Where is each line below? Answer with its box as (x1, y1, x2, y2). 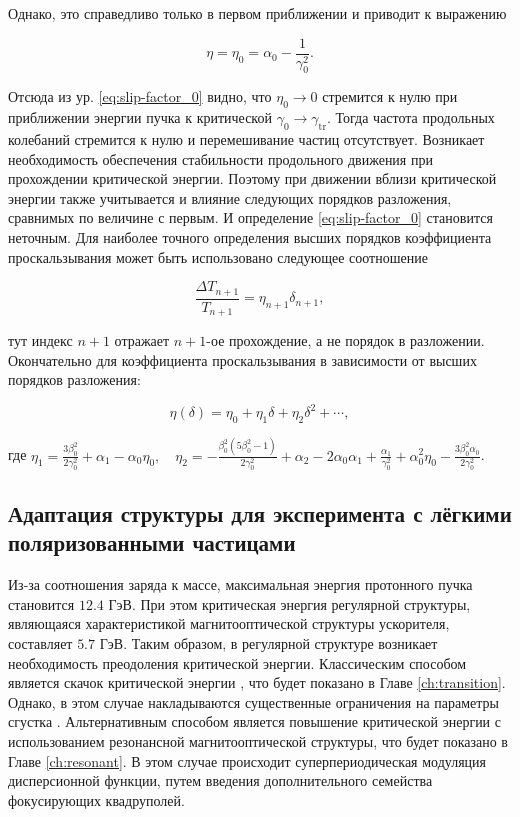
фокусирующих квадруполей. (8, 789, 185, 810)
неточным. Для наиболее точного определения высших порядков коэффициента (8, 227, 492, 248)
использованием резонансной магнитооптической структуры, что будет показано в (8, 730, 508, 751)
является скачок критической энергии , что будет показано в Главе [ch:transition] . (8, 672, 506, 693)
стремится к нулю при (322, 86, 458, 107)
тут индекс (8, 330, 73, 351)
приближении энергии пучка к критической (8, 107, 272, 128)
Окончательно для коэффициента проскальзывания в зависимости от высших (8, 349, 477, 370)
